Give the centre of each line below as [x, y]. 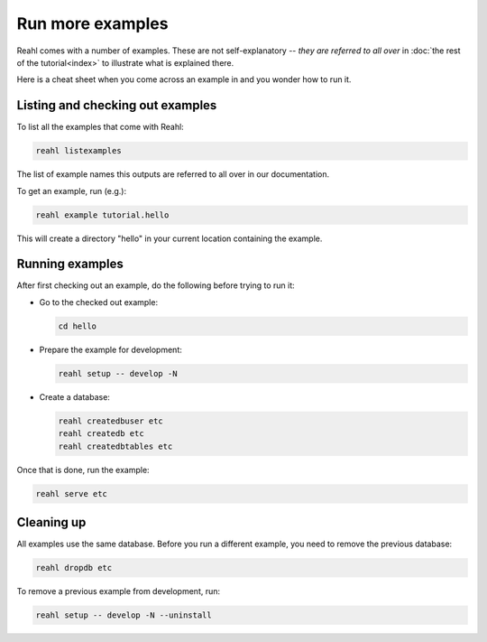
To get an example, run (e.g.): [71, 191]
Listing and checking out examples [117, 105]
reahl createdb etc [101, 434]
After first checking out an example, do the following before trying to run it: [156, 285]
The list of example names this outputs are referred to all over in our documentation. [173, 174]
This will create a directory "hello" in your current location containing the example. [170, 238]
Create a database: [74, 396]
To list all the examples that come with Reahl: [100, 127]
